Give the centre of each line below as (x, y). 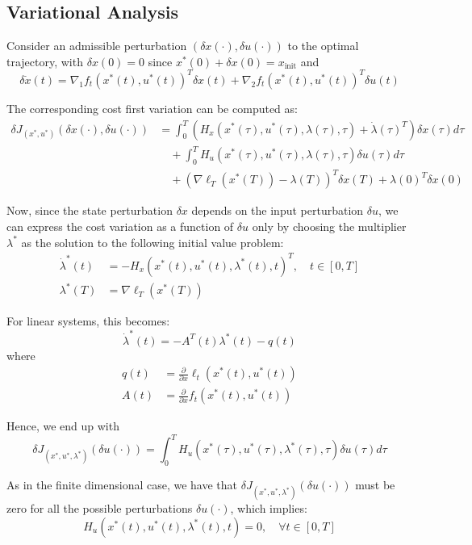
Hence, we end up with (63, 426)
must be (375, 485)
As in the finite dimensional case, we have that (122, 485)
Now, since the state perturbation (90, 210)
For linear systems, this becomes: (88, 321)
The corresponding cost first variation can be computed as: (152, 108)
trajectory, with (45, 61)
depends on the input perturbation (278, 210)
